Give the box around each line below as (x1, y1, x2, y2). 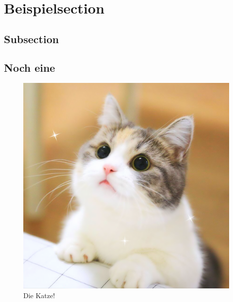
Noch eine (4, 60, 55, 75)
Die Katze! (23, 290, 55, 300)
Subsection (4, 31, 59, 46)
